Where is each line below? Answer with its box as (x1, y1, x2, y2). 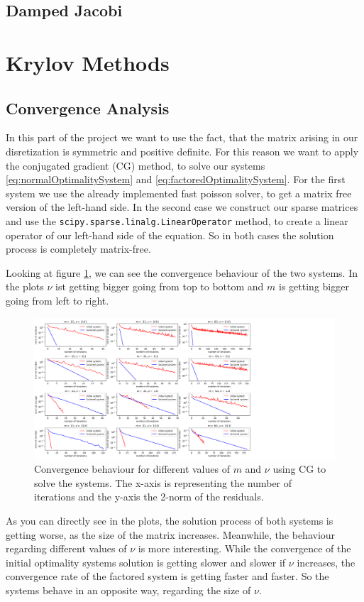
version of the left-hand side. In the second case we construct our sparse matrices (6, 199, 358, 214)
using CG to (272, 461, 326, 476)
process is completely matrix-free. (6, 241, 151, 256)
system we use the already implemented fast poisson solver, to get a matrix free (6, 185, 352, 200)
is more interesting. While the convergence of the (138, 541, 351, 556)
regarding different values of (6, 541, 127, 556)
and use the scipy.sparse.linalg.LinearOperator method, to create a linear (6, 213, 348, 228)
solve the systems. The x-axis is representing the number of (34, 475, 292, 490)
